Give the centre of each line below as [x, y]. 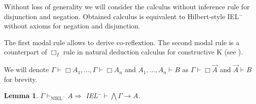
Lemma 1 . [21, 95]
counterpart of [26, 52]
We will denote [26, 69]
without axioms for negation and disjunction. [72, 26]
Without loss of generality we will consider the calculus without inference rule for [127, 6]
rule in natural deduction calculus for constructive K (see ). [153, 52]
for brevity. [21, 79]
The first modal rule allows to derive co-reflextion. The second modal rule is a [122, 42]
